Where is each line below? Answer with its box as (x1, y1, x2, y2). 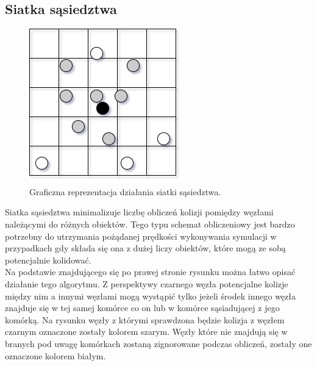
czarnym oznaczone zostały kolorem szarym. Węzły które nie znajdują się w (5, 325, 288, 338)
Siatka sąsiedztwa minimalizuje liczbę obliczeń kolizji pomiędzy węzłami (5, 206, 274, 218)
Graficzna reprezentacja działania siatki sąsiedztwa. (29, 185, 221, 198)
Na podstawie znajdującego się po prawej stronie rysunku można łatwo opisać (5, 265, 296, 278)
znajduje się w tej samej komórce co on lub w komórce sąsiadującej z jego (5, 301, 280, 314)
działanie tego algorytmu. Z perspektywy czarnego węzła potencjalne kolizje (5, 277, 288, 290)
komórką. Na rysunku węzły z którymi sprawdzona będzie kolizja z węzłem (5, 313, 285, 326)
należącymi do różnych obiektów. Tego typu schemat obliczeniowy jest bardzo (5, 217, 295, 230)
